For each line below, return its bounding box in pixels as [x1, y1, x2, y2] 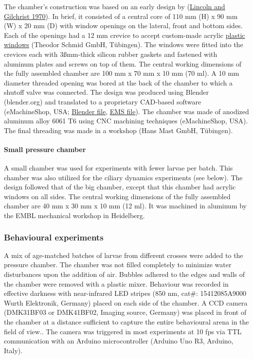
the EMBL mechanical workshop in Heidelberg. [4, 210, 145, 221]
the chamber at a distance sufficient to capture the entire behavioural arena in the [4, 317, 249, 327]
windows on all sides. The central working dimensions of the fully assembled [4, 191, 231, 201]
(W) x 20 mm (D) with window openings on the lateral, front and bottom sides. [4, 20, 243, 31]
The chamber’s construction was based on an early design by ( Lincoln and [4, 1, 225, 11]
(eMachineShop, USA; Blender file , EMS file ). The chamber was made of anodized [4, 106, 249, 116]
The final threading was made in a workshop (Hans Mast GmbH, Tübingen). [4, 125, 233, 135]
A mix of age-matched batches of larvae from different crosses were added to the [4, 250, 243, 260]
